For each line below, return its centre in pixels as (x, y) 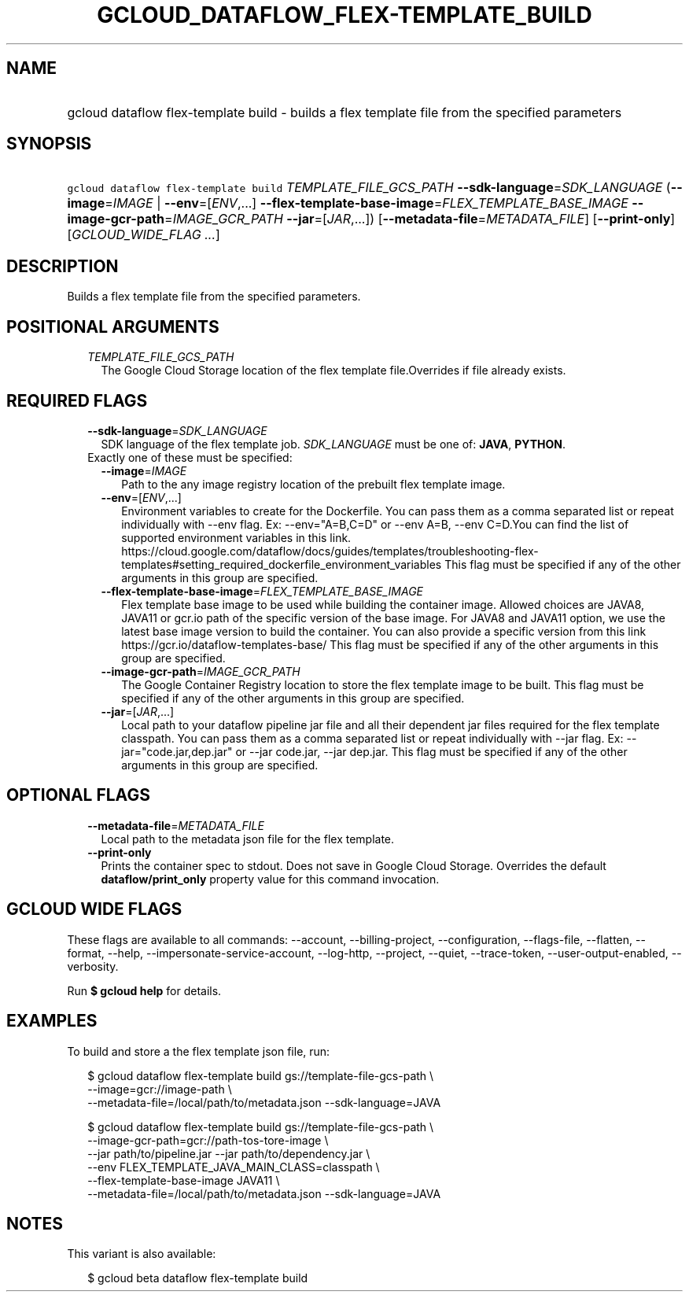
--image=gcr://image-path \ (160, 1089)
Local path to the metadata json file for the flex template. (248, 839)
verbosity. (93, 966)
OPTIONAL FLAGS (78, 795)
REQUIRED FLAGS (77, 400)
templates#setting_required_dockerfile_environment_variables (282, 564)
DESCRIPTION (63, 266)
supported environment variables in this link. (236, 537)
